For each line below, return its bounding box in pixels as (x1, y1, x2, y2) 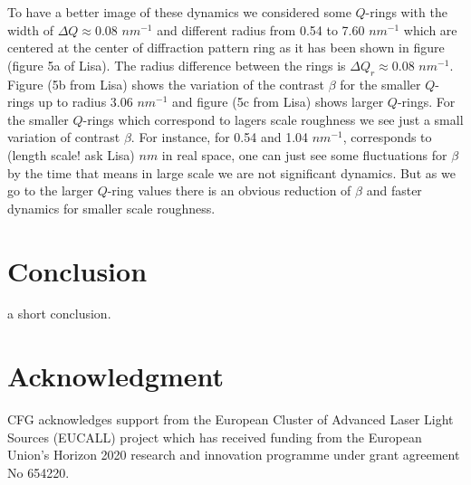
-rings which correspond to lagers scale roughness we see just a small (82, 109, 464, 128)
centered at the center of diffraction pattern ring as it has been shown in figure (7, 38, 445, 57)
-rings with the (365, 3, 447, 21)
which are (403, 20, 457, 39)
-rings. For (397, 92, 456, 111)
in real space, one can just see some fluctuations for (161, 145, 447, 164)
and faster (366, 181, 422, 200)
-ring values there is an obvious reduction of (107, 181, 351, 200)
